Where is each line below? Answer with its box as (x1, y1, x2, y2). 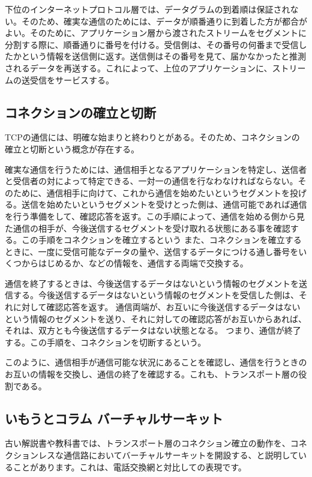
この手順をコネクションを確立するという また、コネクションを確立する (21, 233, 302, 246)
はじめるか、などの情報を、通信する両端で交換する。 (38, 257, 248, 269)
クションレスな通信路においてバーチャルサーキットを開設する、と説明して (5, 449, 299, 461)
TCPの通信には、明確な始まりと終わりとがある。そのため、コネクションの (5, 131, 300, 143)
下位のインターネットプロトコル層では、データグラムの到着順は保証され (5, 3, 290, 15)
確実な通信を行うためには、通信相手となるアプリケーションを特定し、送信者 (5, 163, 307, 175)
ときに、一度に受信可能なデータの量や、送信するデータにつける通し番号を (5, 245, 299, 257)
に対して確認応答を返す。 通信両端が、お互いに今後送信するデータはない (13, 301, 301, 313)
